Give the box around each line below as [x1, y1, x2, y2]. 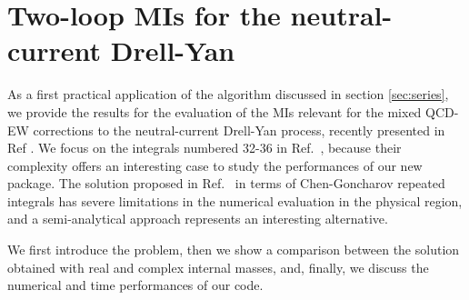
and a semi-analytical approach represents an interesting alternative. [7, 209, 388, 228]
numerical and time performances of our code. [7, 275, 264, 295]
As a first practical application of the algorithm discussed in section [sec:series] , [7, 85, 449, 104]
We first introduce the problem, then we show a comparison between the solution [7, 240, 460, 259]
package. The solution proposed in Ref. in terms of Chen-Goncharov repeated [7, 174, 445, 193]
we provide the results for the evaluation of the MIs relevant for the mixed [7, 102, 422, 121]
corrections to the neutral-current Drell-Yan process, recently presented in [33, 120, 445, 139]
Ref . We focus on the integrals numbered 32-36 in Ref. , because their [7, 138, 402, 157]
